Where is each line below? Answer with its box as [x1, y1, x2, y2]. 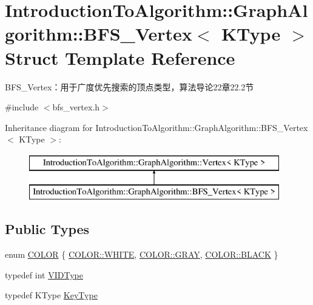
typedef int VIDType [5, 268, 83, 281]
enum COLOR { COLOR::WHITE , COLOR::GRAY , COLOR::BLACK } [5, 248, 278, 261]
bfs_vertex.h [52, 101, 100, 113]
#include [5, 101, 39, 113]
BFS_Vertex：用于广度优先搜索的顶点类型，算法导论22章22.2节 [5, 80, 254, 93]
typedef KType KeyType [5, 289, 98, 301]
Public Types [5, 220, 90, 238]
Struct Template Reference [5, 45, 235, 70]
